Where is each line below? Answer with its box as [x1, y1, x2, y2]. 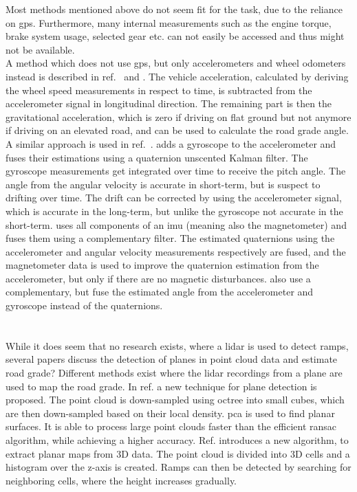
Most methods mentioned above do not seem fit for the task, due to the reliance [6, 2, 343, 16]
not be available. [6, 42, 75, 56]
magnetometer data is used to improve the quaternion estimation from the [6, 258, 319, 272]
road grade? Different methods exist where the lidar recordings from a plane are [6, 366, 343, 380]
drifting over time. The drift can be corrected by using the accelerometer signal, [6, 190, 342, 205]
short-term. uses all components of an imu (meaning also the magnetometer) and [6, 217, 347, 232]
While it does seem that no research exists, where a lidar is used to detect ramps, [6, 338, 349, 353]
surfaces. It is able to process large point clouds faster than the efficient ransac [6, 419, 337, 434]
